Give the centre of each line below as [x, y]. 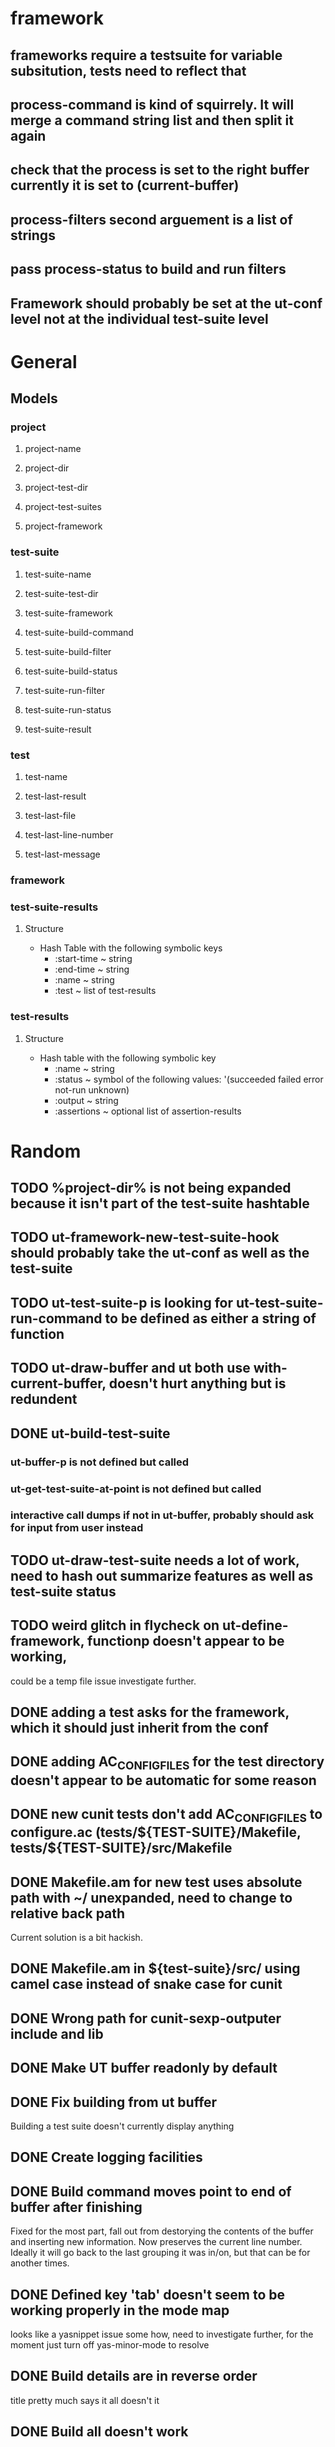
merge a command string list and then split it [152, 120]
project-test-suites [63, 507]
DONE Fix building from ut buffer [114, 2102]
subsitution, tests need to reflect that [128, 70]
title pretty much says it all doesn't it [85, 2400]
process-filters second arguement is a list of [151, 219]
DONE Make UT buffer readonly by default [144, 2068]
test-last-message [62, 854]
